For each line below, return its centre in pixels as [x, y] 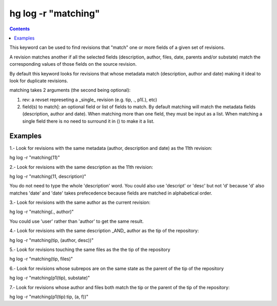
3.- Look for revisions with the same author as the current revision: [80, 202]
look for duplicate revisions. [39, 81]
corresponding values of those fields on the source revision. [73, 64]
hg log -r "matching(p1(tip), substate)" [50, 278]
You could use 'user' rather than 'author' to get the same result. [76, 221]
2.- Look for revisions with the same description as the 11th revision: [81, 167]
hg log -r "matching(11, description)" [48, 176]
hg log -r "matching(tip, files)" [41, 259]
